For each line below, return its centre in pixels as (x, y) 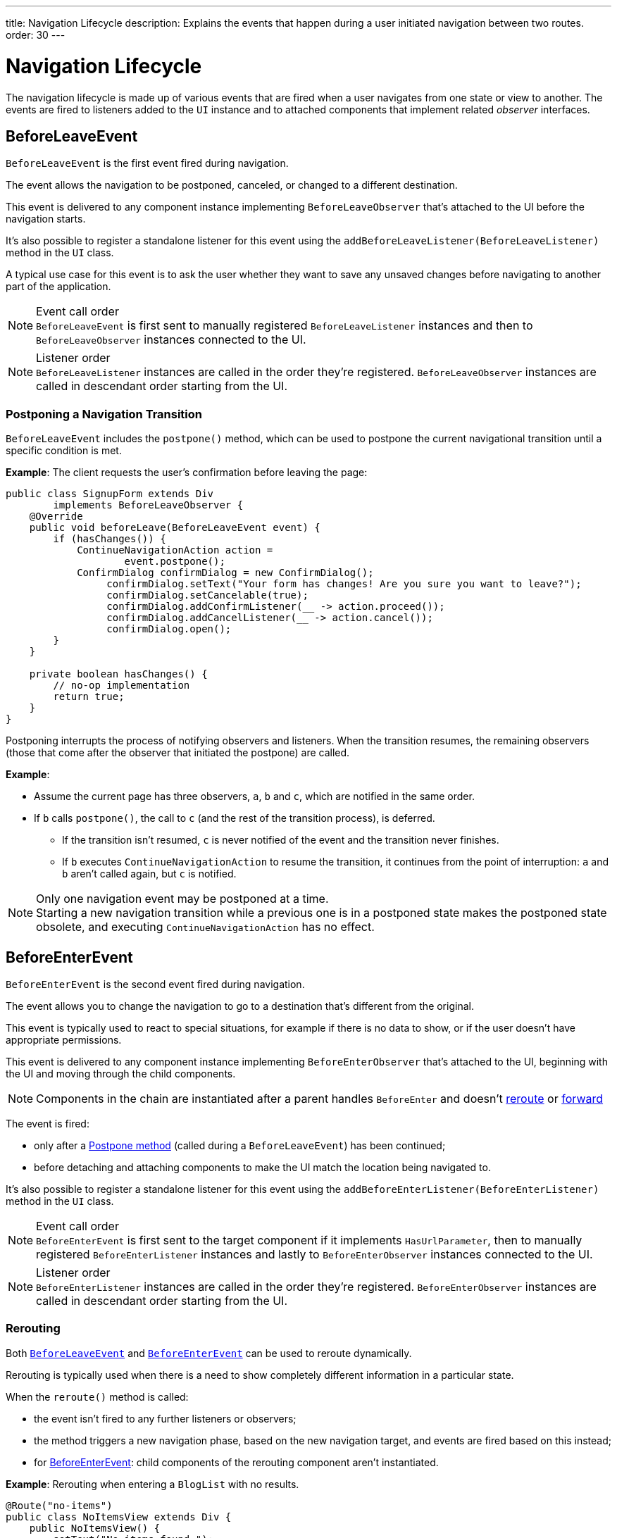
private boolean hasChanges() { (118, 674)
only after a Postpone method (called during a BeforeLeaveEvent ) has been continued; (240, 1145)
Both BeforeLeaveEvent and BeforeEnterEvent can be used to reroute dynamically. (209, 1353)
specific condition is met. (64, 451)
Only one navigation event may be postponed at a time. (182, 899)
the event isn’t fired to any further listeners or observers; (165, 1418)
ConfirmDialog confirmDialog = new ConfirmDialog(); (225, 573)
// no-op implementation (121, 686)
